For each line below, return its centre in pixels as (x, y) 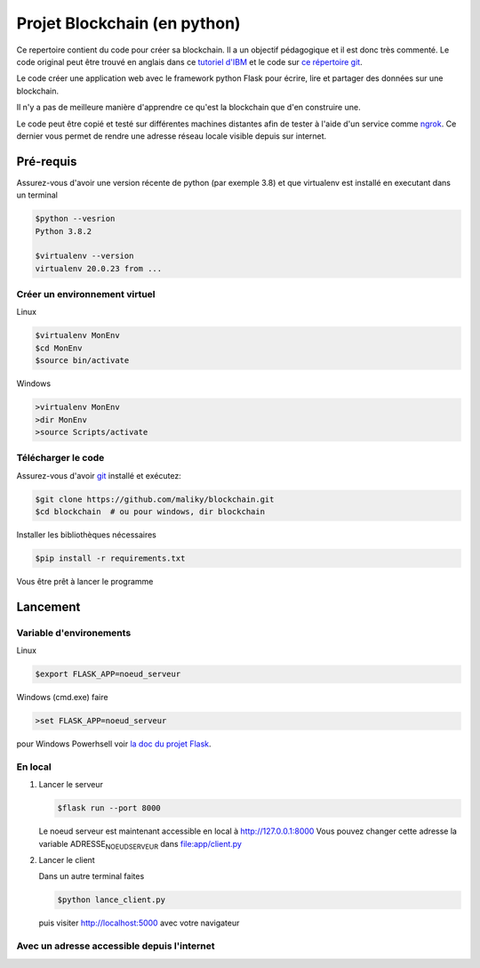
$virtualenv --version (84, 256)
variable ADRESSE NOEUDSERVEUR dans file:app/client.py (140, 845)
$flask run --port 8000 (109, 808)
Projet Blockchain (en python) (128, 23)
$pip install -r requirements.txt (110, 559)
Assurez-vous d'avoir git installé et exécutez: (99, 475)
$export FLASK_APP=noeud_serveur (108, 674)
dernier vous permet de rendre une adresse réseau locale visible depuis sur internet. (172, 136)
